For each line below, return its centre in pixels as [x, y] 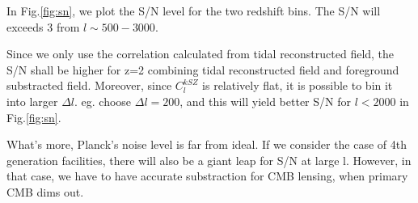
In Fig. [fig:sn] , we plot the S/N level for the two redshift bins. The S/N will [194, 11]
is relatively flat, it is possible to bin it [298, 85]
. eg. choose [103, 101]
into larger [32, 101]
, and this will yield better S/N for [265, 101]
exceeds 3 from [43, 26]
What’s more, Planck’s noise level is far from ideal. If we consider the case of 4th [207, 144]
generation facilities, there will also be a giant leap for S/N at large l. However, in [209, 160]
